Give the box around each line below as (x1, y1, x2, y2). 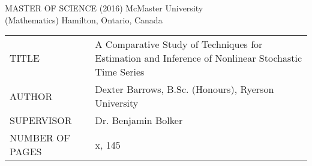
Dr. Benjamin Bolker (95, 113, 183, 128)
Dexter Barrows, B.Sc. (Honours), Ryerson (95, 82, 274, 96)
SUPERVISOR (10, 113, 72, 128)
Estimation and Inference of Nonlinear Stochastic (95, 51, 302, 65)
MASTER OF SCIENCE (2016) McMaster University (5, 2, 203, 14)
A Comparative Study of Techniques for (95, 37, 263, 52)
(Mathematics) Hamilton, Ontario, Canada (5, 13, 163, 26)
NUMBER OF (10, 131, 70, 145)
